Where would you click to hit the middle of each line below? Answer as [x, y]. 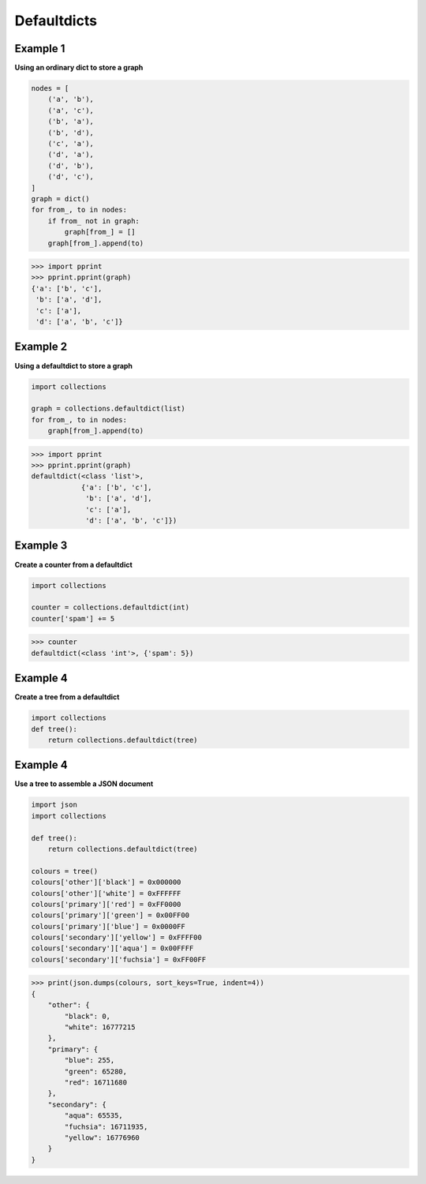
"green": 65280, [96, 1071]
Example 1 [40, 49]
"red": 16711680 [96, 1082]
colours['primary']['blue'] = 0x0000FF [108, 926]
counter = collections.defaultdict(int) [110, 607]
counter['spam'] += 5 [73, 618]
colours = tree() [65, 871]
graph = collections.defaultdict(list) [108, 409]
